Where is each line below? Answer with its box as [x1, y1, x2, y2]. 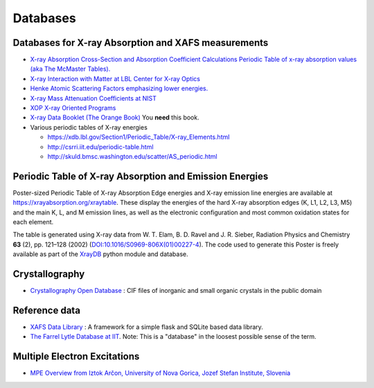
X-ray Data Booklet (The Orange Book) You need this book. [30, 113, 200, 121]
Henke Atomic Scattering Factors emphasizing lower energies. [30, 84, 208, 93]
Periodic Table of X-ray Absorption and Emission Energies [12, 170, 269, 182]
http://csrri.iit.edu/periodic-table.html [47, 142, 154, 151]
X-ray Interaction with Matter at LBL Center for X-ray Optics [30, 74, 201, 83]
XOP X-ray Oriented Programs [30, 104, 116, 112]
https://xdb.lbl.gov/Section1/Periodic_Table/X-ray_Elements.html [47, 133, 230, 142]
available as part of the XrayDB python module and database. [12, 250, 188, 258]
